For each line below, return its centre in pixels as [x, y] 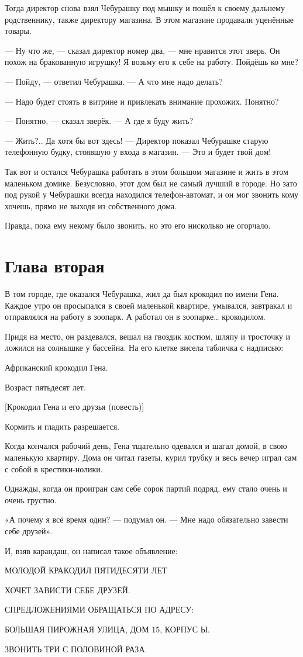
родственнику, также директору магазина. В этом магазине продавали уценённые [149, 19]
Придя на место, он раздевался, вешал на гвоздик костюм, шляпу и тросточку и [147, 336]
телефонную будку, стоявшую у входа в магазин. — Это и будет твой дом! [138, 152]
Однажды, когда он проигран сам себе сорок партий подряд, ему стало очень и [146, 488]
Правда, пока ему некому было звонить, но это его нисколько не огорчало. [138, 225]
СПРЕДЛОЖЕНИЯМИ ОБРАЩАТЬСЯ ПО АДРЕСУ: [99, 609]
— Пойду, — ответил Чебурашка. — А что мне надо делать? [114, 81]
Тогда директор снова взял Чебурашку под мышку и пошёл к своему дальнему [145, 8]
